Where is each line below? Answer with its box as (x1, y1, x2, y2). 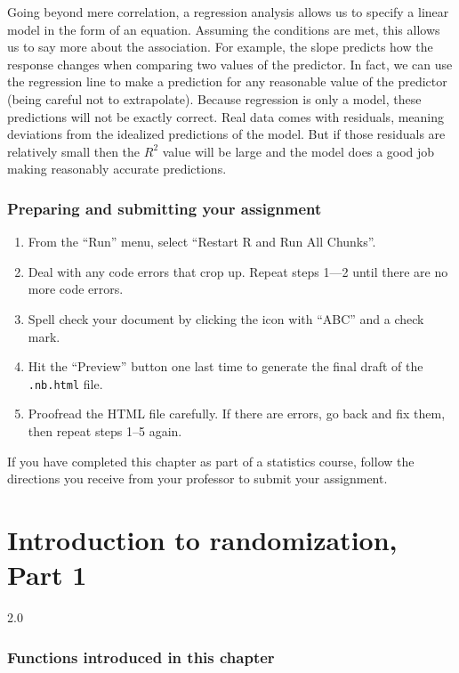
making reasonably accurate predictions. (7, 159, 227, 178)
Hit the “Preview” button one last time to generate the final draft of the (28, 357, 423, 376)
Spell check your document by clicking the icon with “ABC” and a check (28, 309, 424, 328)
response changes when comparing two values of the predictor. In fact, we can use (7, 54, 453, 73)
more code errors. (28, 280, 124, 298)
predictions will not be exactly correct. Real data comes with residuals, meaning (7, 107, 445, 126)
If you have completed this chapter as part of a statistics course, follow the (7, 451, 415, 470)
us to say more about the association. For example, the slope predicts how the (7, 37, 433, 56)
